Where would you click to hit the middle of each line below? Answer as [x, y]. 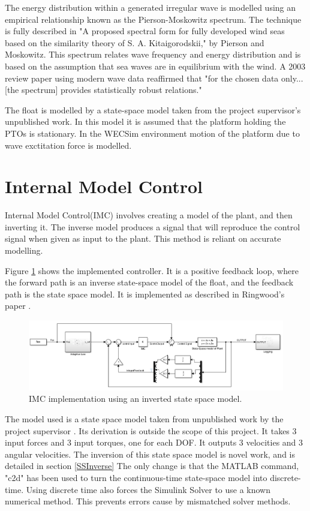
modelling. [24, 250]
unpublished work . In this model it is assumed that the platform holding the [145, 121]
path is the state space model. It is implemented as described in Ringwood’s [145, 294]
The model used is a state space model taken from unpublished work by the [144, 419]
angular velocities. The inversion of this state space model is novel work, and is [150, 454]
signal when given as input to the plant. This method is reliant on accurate [143, 238]
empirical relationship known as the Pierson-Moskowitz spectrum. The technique [153, 19]
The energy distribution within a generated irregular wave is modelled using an [151, 7]
